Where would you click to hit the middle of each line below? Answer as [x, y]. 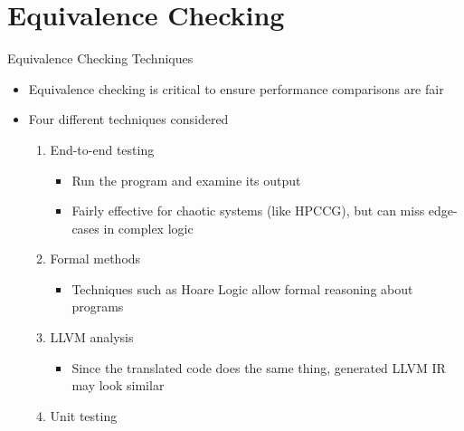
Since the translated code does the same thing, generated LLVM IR [259, 367]
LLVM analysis [92, 337]
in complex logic [148, 228]
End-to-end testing [102, 149]
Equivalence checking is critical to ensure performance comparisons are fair [236, 88]
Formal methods [95, 259]
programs [98, 306]
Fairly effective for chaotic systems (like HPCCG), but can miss [248, 211]
